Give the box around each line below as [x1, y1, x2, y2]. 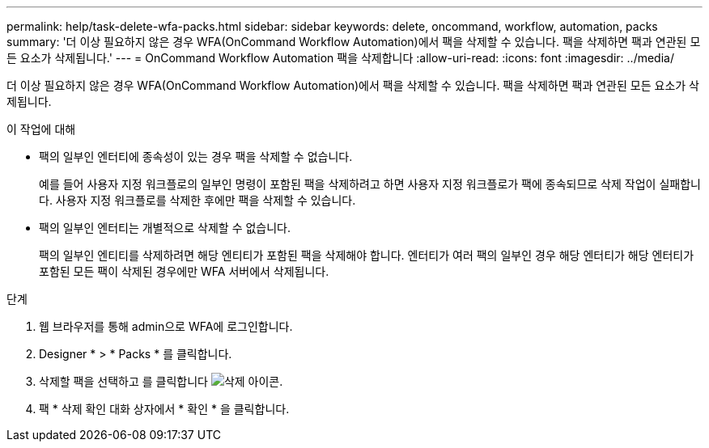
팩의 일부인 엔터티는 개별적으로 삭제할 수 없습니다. [39, 221, 291, 235]
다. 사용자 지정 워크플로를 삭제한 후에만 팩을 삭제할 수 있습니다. [39, 193, 356, 207]
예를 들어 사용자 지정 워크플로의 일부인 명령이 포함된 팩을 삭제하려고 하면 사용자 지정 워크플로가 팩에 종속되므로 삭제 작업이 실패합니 [39, 177, 701, 191]
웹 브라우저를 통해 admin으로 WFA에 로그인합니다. [39, 319, 293, 333]
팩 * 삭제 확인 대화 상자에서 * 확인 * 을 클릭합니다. [39, 402, 290, 416]
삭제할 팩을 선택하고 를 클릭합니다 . [39, 374, 283, 388]
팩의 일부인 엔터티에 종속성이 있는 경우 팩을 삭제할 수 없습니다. [39, 150, 353, 163]
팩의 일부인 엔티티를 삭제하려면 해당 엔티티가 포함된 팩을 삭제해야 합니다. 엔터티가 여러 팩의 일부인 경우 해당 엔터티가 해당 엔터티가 [39, 248, 694, 262]
